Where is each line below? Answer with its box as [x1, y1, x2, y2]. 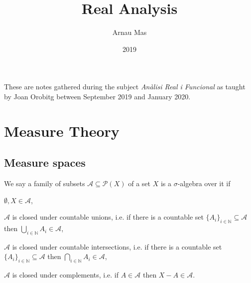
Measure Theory [4, 120, 120, 141]
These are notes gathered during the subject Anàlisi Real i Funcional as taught [4, 81, 246, 92]
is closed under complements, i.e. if [12, 270, 119, 280]
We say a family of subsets [4, 178, 85, 189]
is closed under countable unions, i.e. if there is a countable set [12, 212, 204, 222]
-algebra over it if [177, 178, 231, 189]
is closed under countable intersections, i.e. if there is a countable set [12, 241, 222, 252]
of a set [128, 178, 150, 189]
